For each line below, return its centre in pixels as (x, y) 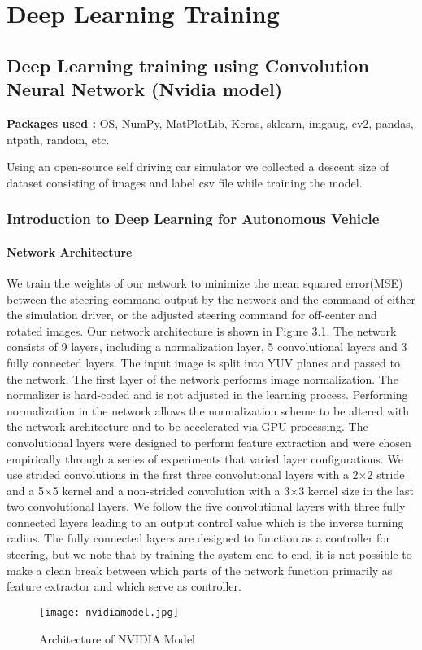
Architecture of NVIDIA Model (117, 638)
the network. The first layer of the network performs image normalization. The (202, 378)
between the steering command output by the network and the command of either (211, 299)
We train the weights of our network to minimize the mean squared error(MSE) (205, 282)
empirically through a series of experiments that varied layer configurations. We (205, 458)
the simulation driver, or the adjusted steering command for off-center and (192, 315)
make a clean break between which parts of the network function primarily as (200, 570)
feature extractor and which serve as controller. (124, 586)
